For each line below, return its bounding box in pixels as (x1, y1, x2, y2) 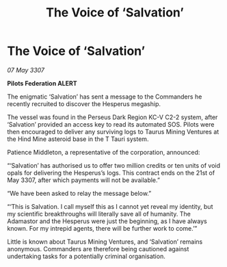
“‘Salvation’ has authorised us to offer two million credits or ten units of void (7, 161, 221, 169)
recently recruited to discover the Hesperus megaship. (7, 99, 161, 107)
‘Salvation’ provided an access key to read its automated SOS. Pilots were (7, 120, 215, 128)
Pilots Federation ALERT (7, 79, 77, 87)
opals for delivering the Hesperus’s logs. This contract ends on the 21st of (7, 168, 215, 177)
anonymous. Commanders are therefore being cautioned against (7, 244, 189, 253)
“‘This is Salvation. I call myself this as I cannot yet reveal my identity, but (7, 202, 213, 210)
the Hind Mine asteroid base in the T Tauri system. (7, 135, 149, 143)
